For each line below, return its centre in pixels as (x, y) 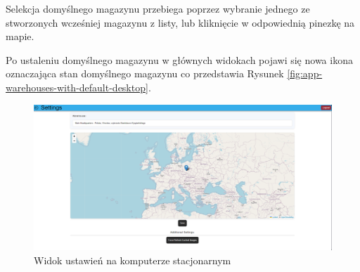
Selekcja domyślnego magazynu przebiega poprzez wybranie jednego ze (158, 8)
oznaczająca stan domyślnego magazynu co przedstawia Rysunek (145, 73)
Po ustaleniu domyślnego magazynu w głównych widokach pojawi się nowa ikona (179, 59)
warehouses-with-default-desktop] (77, 87)
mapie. (20, 36)
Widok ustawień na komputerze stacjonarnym (133, 260)
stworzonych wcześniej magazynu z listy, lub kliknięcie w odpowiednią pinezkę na (180, 22)
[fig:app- (305, 73)
